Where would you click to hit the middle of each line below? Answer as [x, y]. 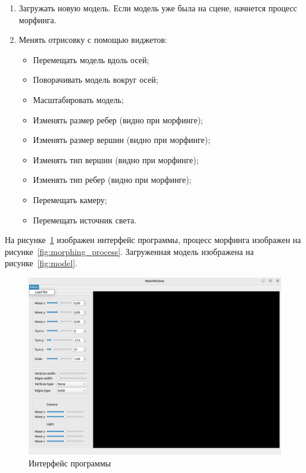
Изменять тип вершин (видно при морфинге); [116, 159]
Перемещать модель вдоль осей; [91, 59]
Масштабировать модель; [78, 99]
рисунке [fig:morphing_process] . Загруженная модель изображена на [129, 251]
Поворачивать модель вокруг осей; [96, 80]
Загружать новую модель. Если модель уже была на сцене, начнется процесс [158, 8]
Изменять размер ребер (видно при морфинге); [118, 119]
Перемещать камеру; [70, 199]
